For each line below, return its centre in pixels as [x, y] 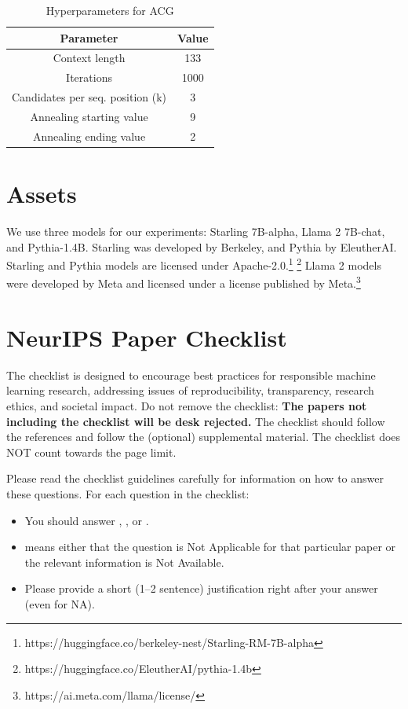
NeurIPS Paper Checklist [147, 337]
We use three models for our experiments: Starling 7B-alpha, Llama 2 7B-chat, [196, 231]
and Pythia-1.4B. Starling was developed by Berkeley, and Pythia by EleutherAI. [202, 246]
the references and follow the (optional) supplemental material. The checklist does [204, 437]
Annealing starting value [89, 116]
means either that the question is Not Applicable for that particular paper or [210, 547]
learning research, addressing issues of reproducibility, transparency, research [190, 390]
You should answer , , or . [87, 520]
